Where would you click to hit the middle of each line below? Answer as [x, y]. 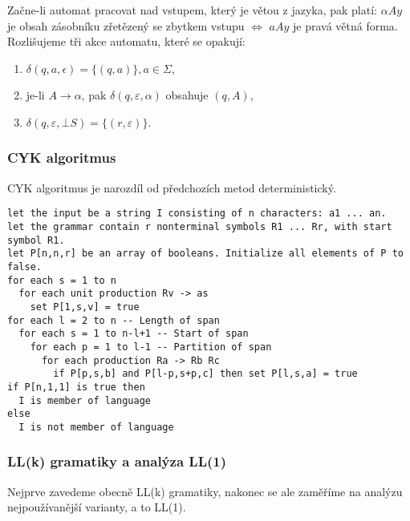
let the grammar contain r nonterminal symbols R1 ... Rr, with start [200, 227]
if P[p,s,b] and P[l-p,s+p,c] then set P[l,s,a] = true [205, 374]
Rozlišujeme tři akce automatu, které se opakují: [126, 41]
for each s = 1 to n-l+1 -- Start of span [134, 334]
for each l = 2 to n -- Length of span [114, 320]
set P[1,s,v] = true [85, 307]
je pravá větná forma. [345, 25]
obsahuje [187, 95]
